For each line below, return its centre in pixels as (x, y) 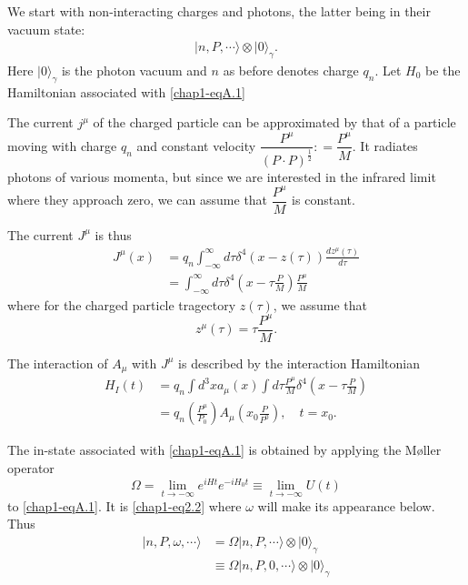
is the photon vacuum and (134, 71)
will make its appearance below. (346, 505)
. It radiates (385, 145)
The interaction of (58, 363)
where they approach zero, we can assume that (138, 200)
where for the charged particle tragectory (122, 304)
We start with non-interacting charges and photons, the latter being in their (219, 11)
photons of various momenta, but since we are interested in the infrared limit (222, 176)
